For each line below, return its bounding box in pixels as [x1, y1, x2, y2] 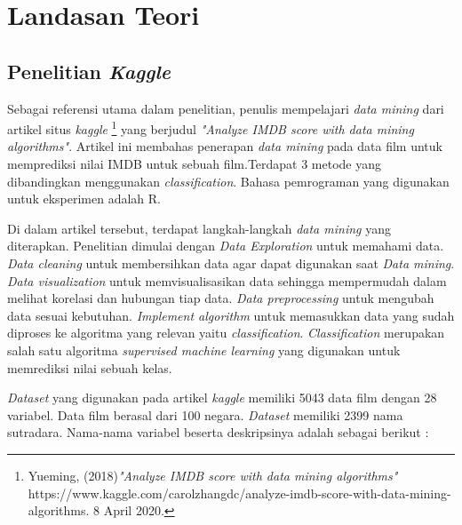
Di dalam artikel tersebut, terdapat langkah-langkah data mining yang [7, 219, 391, 237]
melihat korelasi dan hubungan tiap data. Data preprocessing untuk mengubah [7, 289, 434, 307]
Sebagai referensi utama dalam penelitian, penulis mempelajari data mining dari [7, 99, 444, 117]
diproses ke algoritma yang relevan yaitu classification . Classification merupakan [7, 323, 445, 342]
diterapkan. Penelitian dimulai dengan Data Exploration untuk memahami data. [7, 236, 444, 255]
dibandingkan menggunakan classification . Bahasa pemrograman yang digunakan [7, 171, 450, 190]
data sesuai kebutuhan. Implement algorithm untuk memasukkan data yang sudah [7, 306, 455, 324]
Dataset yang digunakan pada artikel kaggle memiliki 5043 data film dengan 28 [7, 388, 437, 407]
